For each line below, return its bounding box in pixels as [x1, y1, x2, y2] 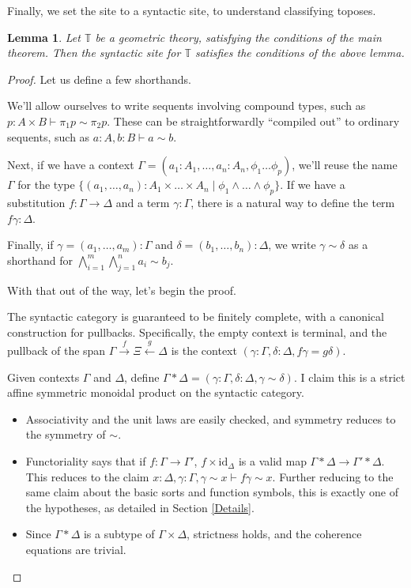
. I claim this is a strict [293, 368, 405, 385]
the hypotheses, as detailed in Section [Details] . [25, 499, 255, 515]
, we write [268, 236, 316, 253]
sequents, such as [7, 128, 90, 145]
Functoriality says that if [25, 453, 146, 469]
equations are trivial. [25, 541, 126, 558]
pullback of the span [7, 342, 106, 359]
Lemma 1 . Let [7, 28, 81, 45]
